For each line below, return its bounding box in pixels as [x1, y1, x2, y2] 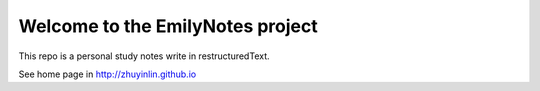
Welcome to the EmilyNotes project [18, 15, 319, 37]
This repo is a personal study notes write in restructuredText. [18, 50, 270, 62]
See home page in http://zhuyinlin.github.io [18, 68, 197, 80]
